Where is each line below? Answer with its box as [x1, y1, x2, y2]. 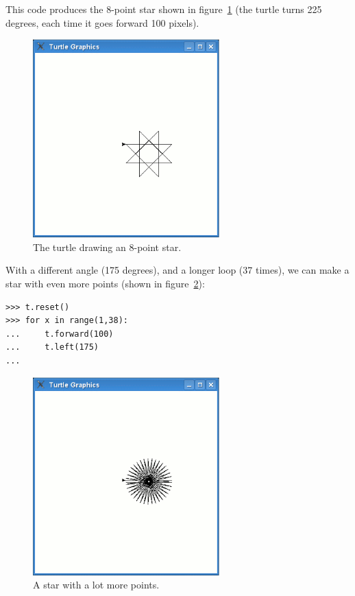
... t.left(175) [5, 342, 99, 353]
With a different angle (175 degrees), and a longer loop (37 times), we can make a [5, 263, 350, 277]
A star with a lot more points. [33, 577, 160, 592]
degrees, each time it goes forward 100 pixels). [5, 15, 199, 29]
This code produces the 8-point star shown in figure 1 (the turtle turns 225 [5, 2, 322, 16]
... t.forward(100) [5, 329, 114, 339]
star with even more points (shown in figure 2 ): [5, 276, 205, 291]
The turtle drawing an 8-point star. [33, 239, 182, 254]
